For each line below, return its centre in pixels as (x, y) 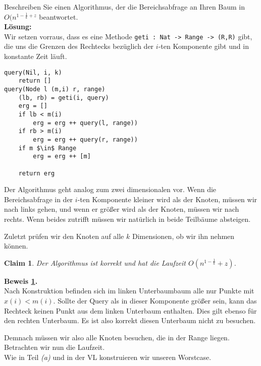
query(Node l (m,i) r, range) (55, 89)
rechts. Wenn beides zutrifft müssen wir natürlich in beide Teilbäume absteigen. (127, 219)
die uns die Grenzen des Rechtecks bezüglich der (79, 46)
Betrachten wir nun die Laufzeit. (55, 347)
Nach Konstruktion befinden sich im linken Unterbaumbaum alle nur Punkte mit (129, 291)
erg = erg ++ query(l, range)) (85, 123)
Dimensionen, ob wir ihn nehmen (183, 236)
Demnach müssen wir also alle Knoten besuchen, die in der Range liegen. (117, 337)
